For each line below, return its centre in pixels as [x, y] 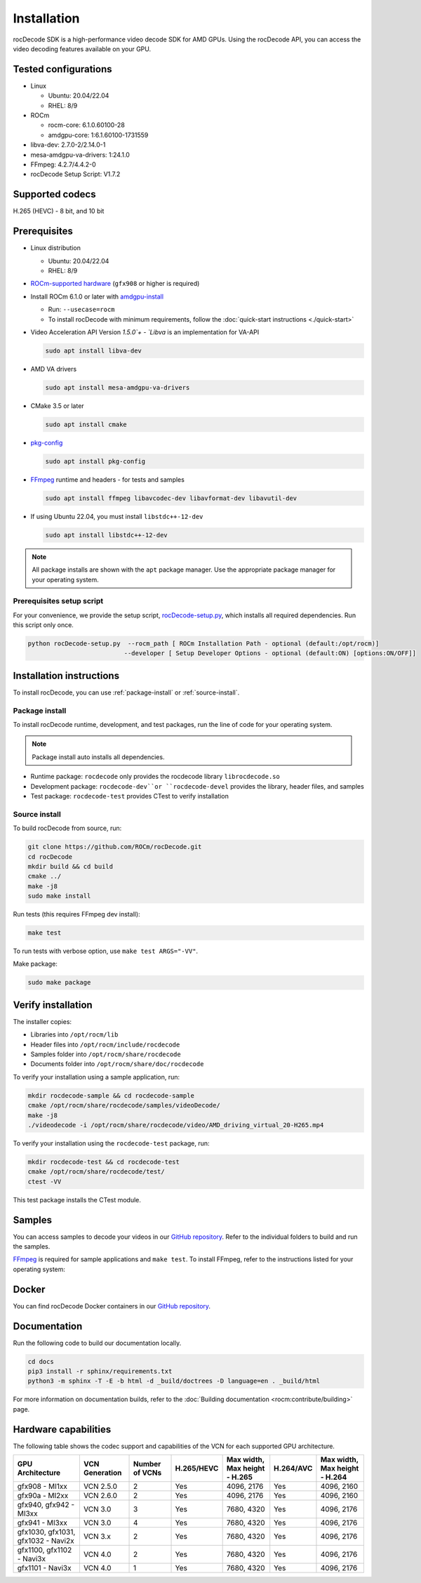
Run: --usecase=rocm [81, 310]
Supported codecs [54, 194]
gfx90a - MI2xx [43, 1496]
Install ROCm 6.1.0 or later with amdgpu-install [97, 296]
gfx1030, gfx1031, [46, 1532]
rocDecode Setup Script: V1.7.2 [75, 174]
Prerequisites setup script [58, 601]
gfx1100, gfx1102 [45, 1550]
